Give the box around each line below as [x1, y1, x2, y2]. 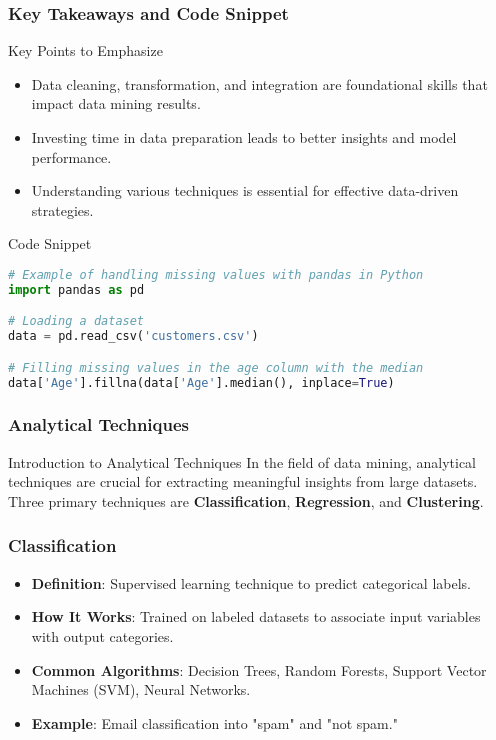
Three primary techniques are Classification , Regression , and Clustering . [8, 490, 484, 511]
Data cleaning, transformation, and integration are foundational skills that [31, 73, 488, 94]
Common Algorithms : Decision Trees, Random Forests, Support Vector [31, 659, 487, 680]
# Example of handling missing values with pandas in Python [8, 267, 424, 282]
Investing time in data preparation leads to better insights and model [31, 127, 457, 147]
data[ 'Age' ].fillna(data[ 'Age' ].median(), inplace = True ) [8, 375, 395, 390]
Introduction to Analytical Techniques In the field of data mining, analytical [8, 451, 477, 472]
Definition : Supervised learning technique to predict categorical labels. [31, 572, 471, 593]
